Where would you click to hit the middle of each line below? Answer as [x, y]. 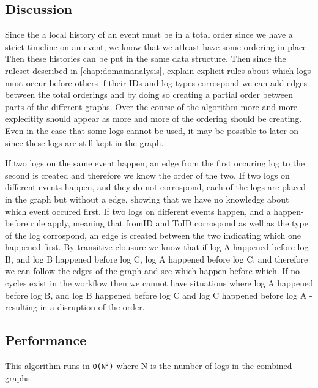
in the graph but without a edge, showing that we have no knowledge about [147, 199]
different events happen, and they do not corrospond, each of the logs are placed [155, 187]
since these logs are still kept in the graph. [84, 142]
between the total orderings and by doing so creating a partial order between [149, 95]
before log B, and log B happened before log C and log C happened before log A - [159, 295]
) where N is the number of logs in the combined [201, 366]
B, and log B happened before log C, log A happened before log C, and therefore [157, 259]
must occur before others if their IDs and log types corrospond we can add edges [156, 82]
